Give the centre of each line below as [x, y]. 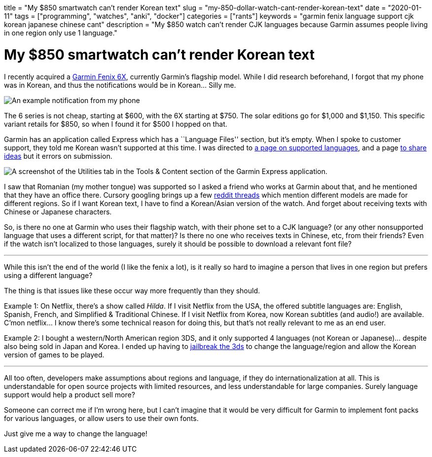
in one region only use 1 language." [61, 33]
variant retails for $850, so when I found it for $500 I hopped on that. [116, 124]
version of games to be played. [54, 354]
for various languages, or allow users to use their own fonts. [101, 418]
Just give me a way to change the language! [76, 433]
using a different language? [48, 275]
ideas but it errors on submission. [58, 156]
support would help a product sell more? [70, 394]
